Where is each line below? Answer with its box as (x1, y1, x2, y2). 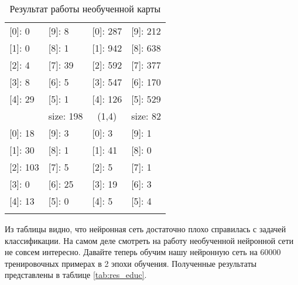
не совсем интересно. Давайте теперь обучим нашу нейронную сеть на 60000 (5, 246, 281, 258)
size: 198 (48, 109, 83, 123)
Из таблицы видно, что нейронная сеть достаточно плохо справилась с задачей (5, 223, 286, 235)
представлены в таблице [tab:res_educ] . (5, 269, 147, 281)
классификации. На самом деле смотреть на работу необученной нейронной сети (5, 234, 294, 246)
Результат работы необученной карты (9, 2, 161, 15)
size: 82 (131, 109, 161, 123)
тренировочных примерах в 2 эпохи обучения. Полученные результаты (5, 257, 257, 269)
